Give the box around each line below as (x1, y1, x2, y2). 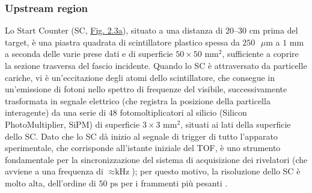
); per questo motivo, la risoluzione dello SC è (132, 165, 301, 177)
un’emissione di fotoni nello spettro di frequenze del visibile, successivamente (5, 83, 287, 95)
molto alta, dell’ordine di (5, 176, 96, 189)
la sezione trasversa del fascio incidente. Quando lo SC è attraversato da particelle (5, 59, 307, 71)
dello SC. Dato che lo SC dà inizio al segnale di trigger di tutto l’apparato (5, 129, 278, 142)
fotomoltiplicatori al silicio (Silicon (120, 106, 247, 119)
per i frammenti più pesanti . (121, 176, 228, 189)
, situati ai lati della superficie (180, 117, 291, 130)
